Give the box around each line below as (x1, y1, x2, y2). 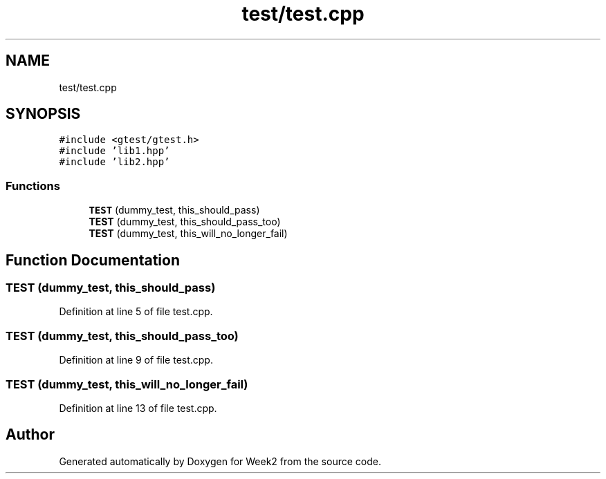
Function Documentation (6, 251, 180, 269)
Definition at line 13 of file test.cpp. (59, 402, 217, 414)
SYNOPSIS (6, 105, 81, 123)
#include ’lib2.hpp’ (59, 156, 170, 168)
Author (6, 426, 55, 444)
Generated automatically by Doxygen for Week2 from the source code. (59, 455, 381, 467)
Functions (6, 178, 60, 193)
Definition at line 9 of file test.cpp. (59, 354, 213, 366)
